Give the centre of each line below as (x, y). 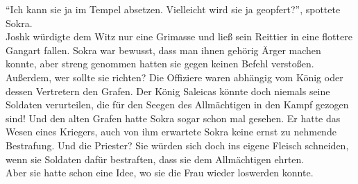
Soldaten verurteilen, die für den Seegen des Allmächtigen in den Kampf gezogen (177, 104)
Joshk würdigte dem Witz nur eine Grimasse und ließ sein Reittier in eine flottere (179, 36)
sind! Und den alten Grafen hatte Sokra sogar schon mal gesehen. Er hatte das (173, 118)
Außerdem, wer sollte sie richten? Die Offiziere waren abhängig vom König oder (174, 77)
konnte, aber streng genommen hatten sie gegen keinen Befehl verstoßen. (160, 64)
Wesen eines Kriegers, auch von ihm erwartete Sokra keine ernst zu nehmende (171, 132)
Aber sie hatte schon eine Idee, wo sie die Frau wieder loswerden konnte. (160, 173)
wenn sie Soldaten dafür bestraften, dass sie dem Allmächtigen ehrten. (155, 159)
